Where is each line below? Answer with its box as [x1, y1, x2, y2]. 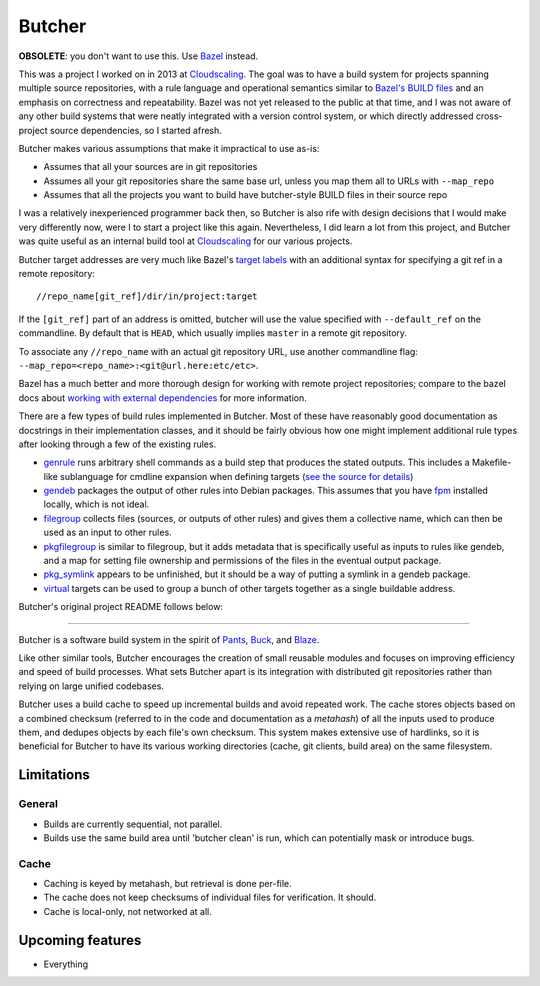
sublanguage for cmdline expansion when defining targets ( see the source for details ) [60, 470, 414, 482]
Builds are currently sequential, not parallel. [43, 818, 223, 830]
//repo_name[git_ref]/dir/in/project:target [36, 291, 259, 302]
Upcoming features [18, 931, 142, 949]
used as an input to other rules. [43, 526, 172, 539]
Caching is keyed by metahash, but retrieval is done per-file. [43, 878, 292, 890]
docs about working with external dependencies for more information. [18, 391, 307, 404]
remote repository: [18, 268, 95, 280]
